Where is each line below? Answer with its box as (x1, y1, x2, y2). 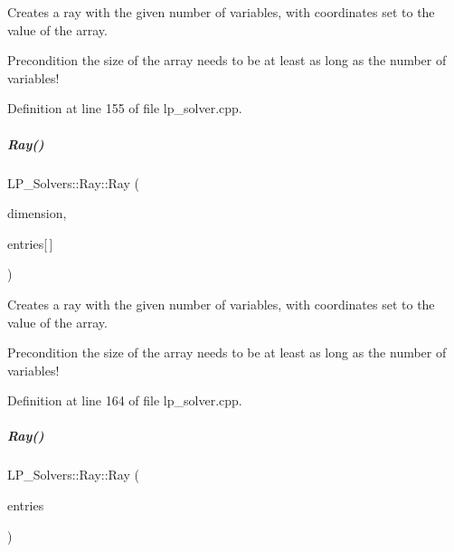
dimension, (7, 204, 67, 223)
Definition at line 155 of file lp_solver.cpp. (7, 99, 242, 118)
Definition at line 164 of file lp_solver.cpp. (7, 391, 242, 410)
